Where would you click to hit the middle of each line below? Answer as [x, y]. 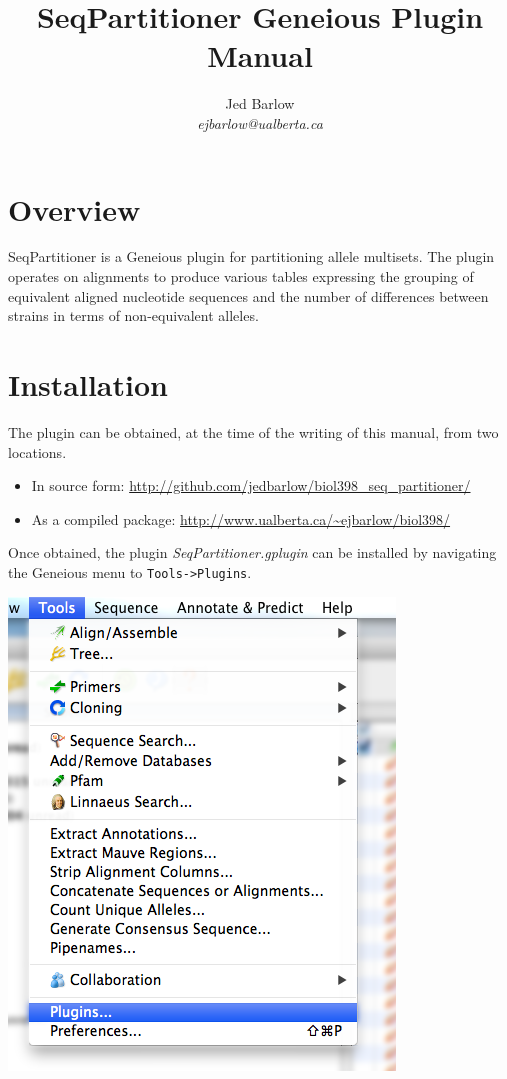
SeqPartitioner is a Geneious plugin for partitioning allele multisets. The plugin [251, 256]
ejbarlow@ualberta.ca [260, 122]
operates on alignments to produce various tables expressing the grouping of [241, 276]
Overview [74, 208]
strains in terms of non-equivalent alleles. [133, 315]
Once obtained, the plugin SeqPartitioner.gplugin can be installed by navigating [252, 552]
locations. [37, 451]
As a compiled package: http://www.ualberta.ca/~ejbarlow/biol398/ [241, 518]
